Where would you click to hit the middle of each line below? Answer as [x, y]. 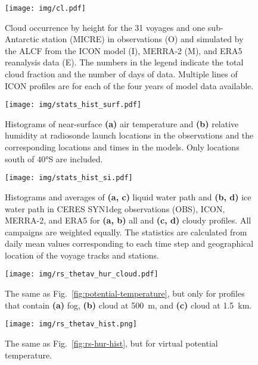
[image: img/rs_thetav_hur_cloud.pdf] [82, 274]
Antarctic [22, 39]
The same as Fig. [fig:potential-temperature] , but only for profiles [125, 293]
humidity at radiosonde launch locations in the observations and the [129, 135]
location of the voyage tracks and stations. [82, 255]
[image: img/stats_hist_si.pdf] [69, 178]
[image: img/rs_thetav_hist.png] [71, 324]
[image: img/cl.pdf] [46, 8]
